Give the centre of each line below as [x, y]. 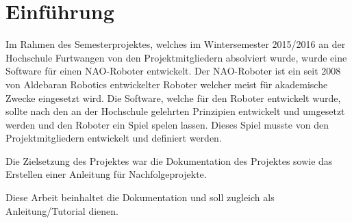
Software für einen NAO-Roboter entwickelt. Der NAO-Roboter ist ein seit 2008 [173, 71]
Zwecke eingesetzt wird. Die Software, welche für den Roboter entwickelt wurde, [173, 97]
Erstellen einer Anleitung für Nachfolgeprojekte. [106, 174]
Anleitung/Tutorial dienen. [62, 210]
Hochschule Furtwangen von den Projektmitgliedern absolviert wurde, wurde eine [176, 57]
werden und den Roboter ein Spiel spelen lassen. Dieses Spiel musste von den [167, 124]
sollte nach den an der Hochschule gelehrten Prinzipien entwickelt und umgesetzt [175, 111]
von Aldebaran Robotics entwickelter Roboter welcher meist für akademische [167, 84]
